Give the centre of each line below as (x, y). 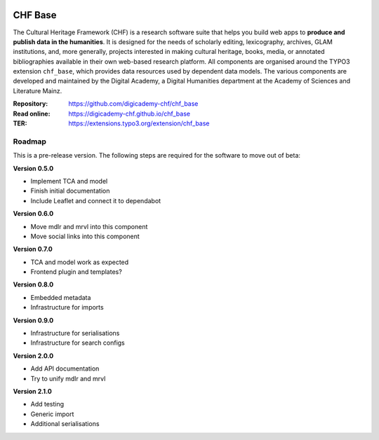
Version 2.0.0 (33, 356)
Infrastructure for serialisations (75, 334)
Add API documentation (65, 369)
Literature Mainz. (38, 90)
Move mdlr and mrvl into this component (89, 226)
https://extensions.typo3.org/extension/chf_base (139, 123)
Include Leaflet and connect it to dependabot (96, 200)
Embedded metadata (61, 297)
